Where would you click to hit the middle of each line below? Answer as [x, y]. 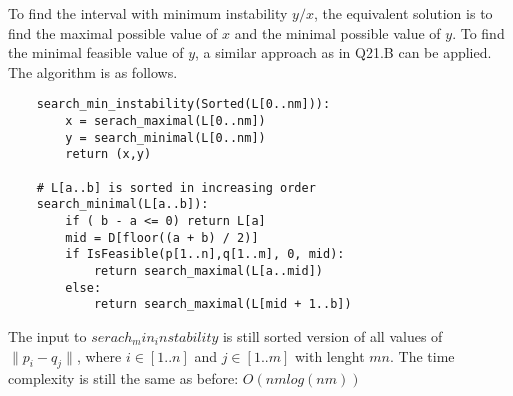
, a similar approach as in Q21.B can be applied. [343, 52]
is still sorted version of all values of [332, 335]
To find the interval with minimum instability [148, 13]
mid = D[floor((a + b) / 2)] [162, 237]
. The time [422, 355]
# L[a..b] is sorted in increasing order [176, 187]
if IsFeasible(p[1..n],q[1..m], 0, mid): [205, 254]
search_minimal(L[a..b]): [122, 204]
